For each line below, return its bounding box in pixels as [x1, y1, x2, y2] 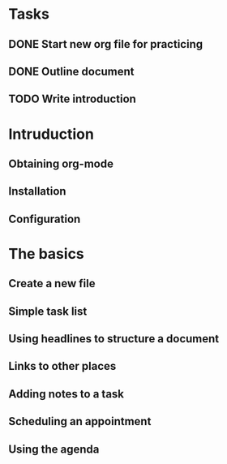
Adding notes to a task [8, 387, 124, 401]
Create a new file [8, 277, 96, 290]
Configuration [8, 212, 81, 226]
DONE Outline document [8, 64, 135, 78]
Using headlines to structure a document [8, 332, 220, 346]
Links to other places [8, 359, 117, 373]
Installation [8, 184, 66, 199]
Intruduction [8, 125, 95, 143]
